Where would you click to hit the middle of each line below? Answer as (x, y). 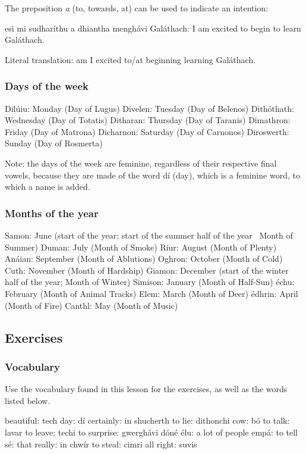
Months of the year (52, 213)
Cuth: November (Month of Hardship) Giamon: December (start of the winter (147, 270)
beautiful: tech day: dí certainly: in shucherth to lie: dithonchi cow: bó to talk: (147, 420)
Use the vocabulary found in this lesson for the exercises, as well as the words (146, 389)
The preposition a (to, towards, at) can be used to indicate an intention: (137, 8)
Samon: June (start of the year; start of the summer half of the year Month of (149, 235)
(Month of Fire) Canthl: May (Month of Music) (92, 305)
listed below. (28, 400)
